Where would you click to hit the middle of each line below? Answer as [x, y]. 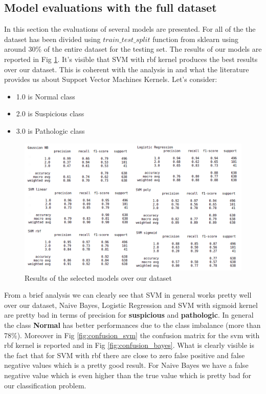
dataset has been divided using [52, 39]
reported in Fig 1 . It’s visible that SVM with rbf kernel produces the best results [131, 59]
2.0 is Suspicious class [50, 113]
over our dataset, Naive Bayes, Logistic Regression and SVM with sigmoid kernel [131, 305]
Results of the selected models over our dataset [98, 277]
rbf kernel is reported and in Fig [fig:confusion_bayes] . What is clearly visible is [129, 345]
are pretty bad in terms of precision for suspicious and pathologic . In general [129, 315]
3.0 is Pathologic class [50, 130]
